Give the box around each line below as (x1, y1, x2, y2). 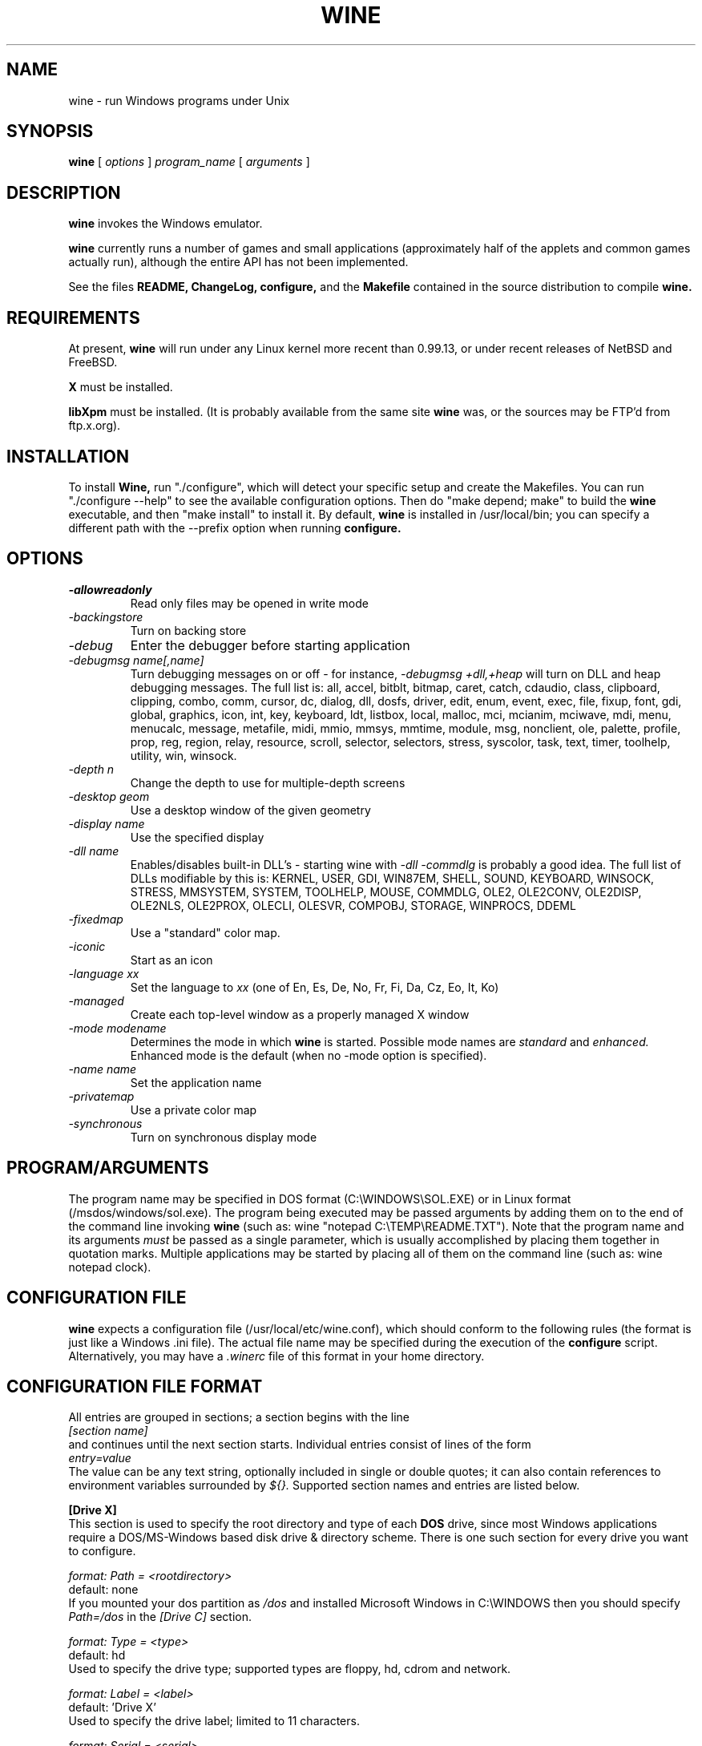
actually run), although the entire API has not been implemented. (68, 255, 409, 269)
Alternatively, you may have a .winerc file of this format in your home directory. (68, 1348, 485, 1363)
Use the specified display (130, 830, 264, 844)
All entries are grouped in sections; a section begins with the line (68, 1410, 409, 1425)
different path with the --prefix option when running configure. (68, 520, 401, 535)
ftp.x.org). (68, 418, 121, 433)
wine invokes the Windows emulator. (68, 216, 263, 231)
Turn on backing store (130, 623, 247, 637)
